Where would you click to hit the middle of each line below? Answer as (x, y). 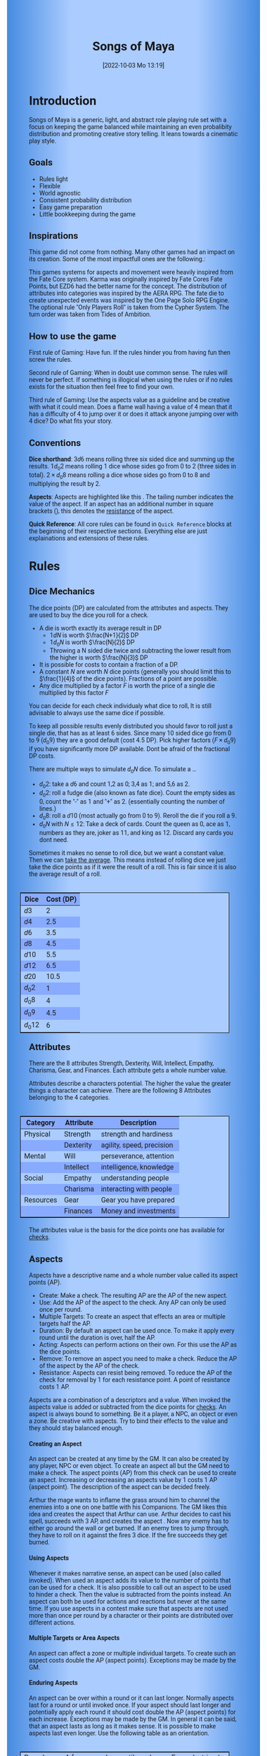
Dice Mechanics (62, 591)
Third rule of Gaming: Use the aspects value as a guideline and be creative (129, 400)
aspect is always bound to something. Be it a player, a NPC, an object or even (133, 1414)
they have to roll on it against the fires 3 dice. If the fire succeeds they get (128, 1535)
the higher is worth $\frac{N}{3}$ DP (99, 658)
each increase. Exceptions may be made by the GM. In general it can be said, (133, 1719)
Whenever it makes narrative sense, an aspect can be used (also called (125, 1573)
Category (40, 1123)
